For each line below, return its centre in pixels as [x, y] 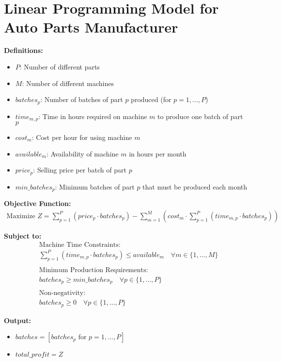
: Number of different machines [68, 83]
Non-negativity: [62, 293]
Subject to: [23, 235]
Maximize [21, 216]
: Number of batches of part [82, 99]
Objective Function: [38, 203]
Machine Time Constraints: [80, 245]
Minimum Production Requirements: [94, 270]
